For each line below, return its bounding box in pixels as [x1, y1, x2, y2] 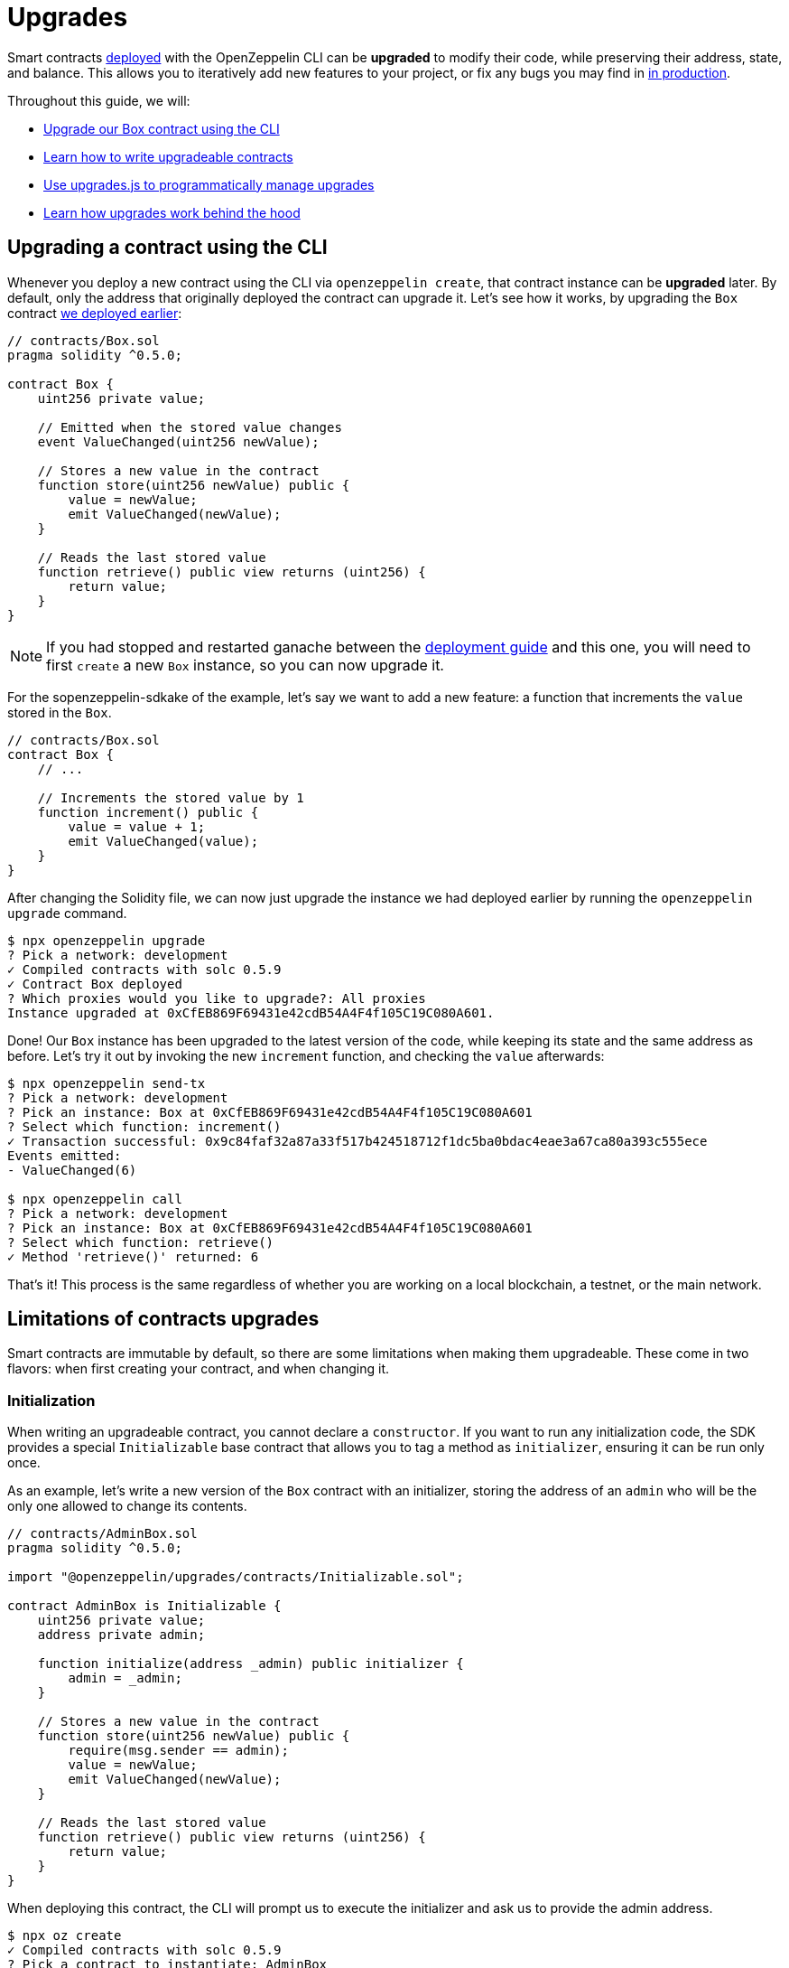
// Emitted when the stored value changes [37, 419, 342, 435]
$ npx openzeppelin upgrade [7, 932, 206, 948]
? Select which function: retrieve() [7, 1234, 274, 1250]
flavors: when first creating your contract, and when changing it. [7, 1361, 390, 1377]
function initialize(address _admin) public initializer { [37, 1656, 464, 1672]
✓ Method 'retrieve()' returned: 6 [7, 1249, 259, 1264]
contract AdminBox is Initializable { [7, 1598, 282, 1614]
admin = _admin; [68, 1671, 182, 1686]
